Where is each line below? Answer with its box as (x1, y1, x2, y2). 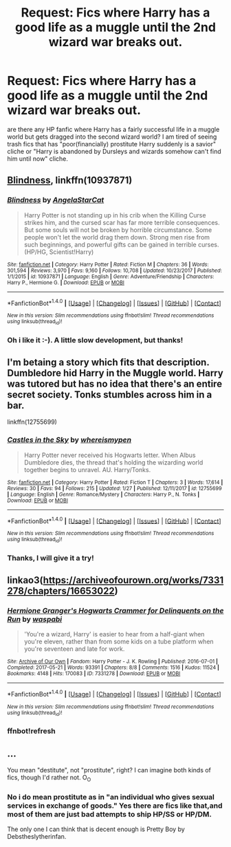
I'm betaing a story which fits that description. (7, 356, 210, 368)
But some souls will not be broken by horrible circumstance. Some (23, 226, 212, 234)
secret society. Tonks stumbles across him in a (7, 389, 212, 400)
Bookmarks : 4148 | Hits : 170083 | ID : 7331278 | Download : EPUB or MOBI (7, 670, 181, 677)
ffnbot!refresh (7, 726, 56, 736)
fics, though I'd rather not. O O (7, 773, 91, 783)
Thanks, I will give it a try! (7, 553, 94, 563)
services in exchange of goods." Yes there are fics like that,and (7, 801, 223, 810)
